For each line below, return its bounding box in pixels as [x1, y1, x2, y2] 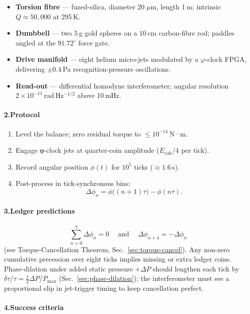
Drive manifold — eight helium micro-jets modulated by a [15, 54, 198, 64]
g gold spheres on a [79, 28, 137, 38]
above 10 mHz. [77, 90, 121, 100]
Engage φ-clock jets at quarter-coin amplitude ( [15, 145, 159, 155]
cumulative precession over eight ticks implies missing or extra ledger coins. [4, 254, 232, 264]
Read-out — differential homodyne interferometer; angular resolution [15, 80, 229, 90]
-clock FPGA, [205, 54, 247, 64]
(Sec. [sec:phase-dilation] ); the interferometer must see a [59, 273, 229, 283]
